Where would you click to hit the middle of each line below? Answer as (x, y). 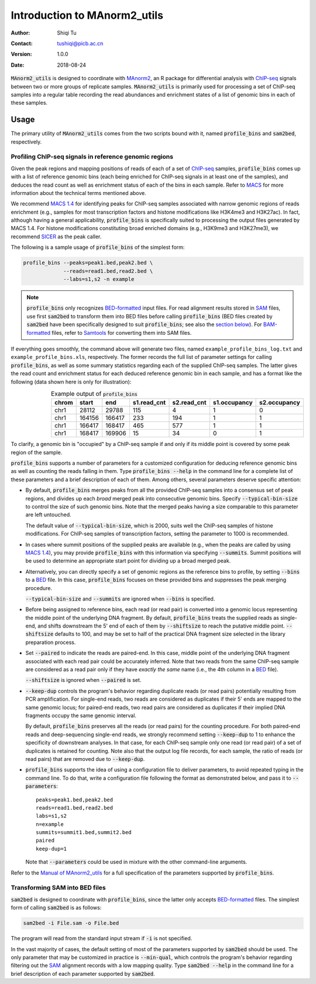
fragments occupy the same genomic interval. (81, 715)
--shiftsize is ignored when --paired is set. (83, 680)
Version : (21, 54)
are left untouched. (48, 515)
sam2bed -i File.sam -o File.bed (71, 923)
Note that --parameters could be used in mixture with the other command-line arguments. (136, 862)
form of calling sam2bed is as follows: (56, 908)
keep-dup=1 (51, 848)
